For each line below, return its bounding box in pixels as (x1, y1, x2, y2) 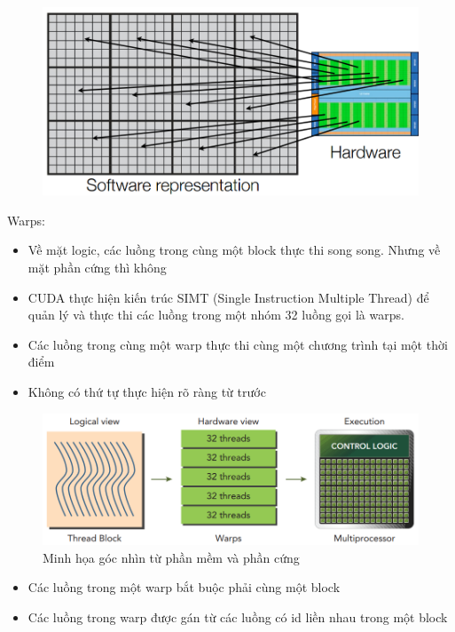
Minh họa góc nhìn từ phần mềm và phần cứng (43, 548, 300, 566)
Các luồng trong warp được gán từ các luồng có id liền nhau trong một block (27, 608, 448, 627)
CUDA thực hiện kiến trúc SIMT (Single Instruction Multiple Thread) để (27, 288, 429, 306)
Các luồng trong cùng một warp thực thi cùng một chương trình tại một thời (27, 335, 448, 353)
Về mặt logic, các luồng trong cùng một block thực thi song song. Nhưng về (27, 241, 441, 259)
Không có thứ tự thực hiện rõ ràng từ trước (27, 382, 266, 400)
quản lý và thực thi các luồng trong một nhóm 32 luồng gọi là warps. (27, 305, 404, 324)
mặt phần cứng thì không (27, 258, 167, 276)
